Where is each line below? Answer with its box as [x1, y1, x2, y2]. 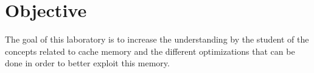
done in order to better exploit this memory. [5, 57, 170, 69]
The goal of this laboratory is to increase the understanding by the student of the [5, 33, 309, 46]
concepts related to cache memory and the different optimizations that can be [5, 44, 295, 57]
